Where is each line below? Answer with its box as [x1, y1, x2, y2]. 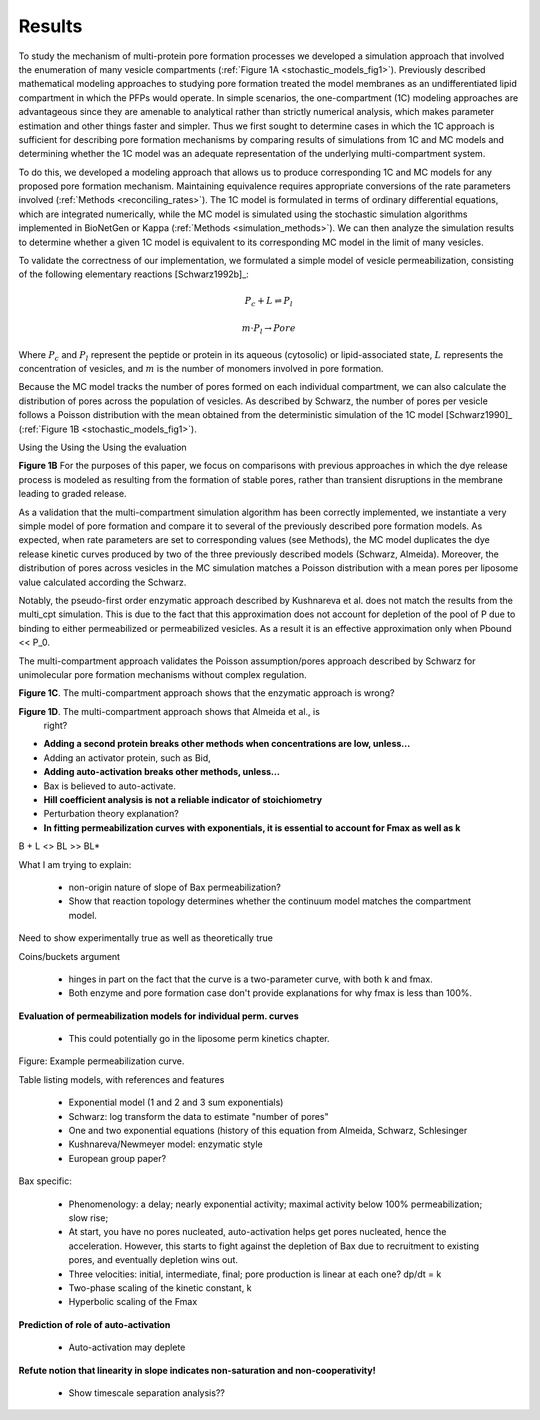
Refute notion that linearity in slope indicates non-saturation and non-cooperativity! [18, 1364, 376, 1376]
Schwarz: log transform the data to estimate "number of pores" [68, 1110, 329, 1122]
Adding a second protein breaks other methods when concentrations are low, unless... [43, 738, 411, 750]
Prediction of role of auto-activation [18, 1318, 171, 1330]
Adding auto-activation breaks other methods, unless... [43, 766, 280, 778]
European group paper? [68, 1152, 167, 1164]
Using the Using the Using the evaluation [18, 441, 187, 454]
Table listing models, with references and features [18, 1073, 225, 1085]
